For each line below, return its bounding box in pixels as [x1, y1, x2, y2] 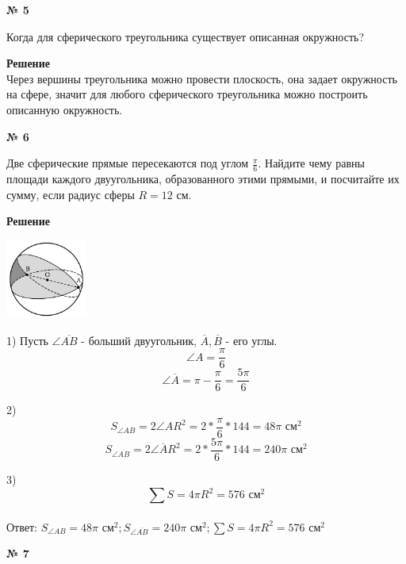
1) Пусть [6, 332, 48, 348]
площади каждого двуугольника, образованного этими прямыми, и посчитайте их [6, 170, 400, 186]
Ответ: [6, 518, 37, 535]
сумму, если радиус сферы [6, 186, 135, 202]
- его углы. [225, 332, 278, 348]
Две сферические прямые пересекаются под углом [6, 155, 249, 171]
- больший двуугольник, [81, 332, 197, 348]
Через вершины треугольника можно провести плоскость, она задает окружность [6, 70, 397, 86]
